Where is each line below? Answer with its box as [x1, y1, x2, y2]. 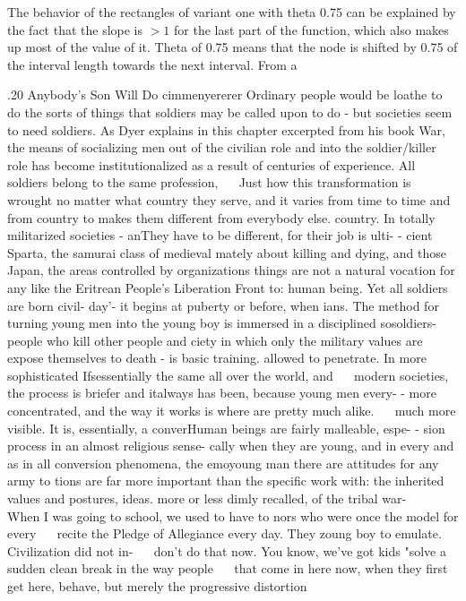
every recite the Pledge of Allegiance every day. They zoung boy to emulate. [7, 524, 442, 543]
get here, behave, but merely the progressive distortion [7, 577, 307, 595]
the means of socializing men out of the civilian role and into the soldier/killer [7, 138, 436, 157]
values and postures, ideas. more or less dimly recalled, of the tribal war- [7, 489, 407, 508]
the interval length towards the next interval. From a [7, 55, 298, 73]
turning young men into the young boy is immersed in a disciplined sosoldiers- [7, 313, 436, 332]
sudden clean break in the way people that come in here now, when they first [7, 559, 448, 578]
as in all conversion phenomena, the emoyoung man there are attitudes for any [7, 453, 439, 472]
